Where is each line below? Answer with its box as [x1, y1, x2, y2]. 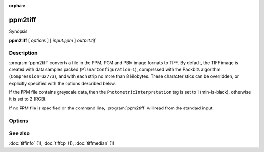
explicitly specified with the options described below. [9, 80, 116, 86]
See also [9, 130, 30, 137]
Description [9, 49, 38, 56]
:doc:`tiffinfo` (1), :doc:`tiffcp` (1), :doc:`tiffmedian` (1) [9, 140, 115, 146]
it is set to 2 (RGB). [9, 96, 47, 102]
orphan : [9, 3, 26, 8]
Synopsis [9, 28, 28, 34]
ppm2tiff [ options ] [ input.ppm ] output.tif [9, 37, 96, 43]
